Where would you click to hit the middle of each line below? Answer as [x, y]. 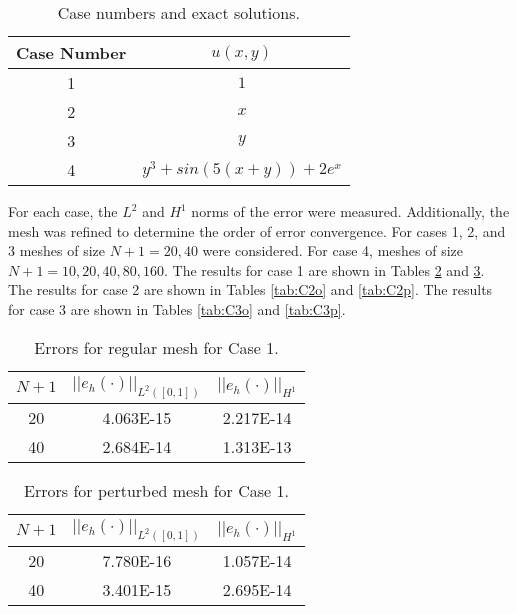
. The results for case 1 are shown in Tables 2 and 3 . [324, 269]
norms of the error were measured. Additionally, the [350, 211]
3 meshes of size [57, 250]
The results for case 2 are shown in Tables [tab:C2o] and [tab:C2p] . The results [250, 289]
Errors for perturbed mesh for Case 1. [156, 490]
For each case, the [63, 211]
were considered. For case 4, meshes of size [333, 250]
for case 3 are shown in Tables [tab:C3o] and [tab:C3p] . [177, 308]
